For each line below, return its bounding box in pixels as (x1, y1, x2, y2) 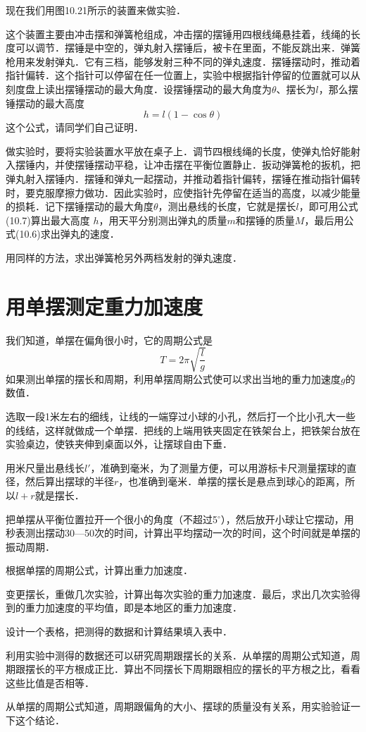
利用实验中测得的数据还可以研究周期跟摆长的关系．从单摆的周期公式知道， (6, 647, 351, 662)
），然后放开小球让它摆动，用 (220, 511, 354, 526)
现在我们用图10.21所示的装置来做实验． (6, 3, 186, 17)
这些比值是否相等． (6, 675, 94, 690)
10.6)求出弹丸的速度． (19, 226, 120, 241)
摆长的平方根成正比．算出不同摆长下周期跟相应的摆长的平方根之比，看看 (25, 661, 360, 676)
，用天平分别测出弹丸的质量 (99, 212, 227, 227)
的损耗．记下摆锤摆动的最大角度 (6, 199, 153, 214)
